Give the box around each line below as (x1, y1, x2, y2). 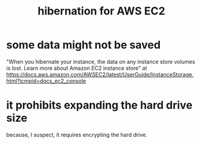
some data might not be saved (6, 38, 161, 52)
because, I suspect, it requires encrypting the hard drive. (6, 131, 148, 138)
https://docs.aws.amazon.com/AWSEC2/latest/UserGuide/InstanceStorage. (6, 70, 194, 78)
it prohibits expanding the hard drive (6, 98, 193, 112)
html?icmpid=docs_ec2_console (6, 77, 86, 84)
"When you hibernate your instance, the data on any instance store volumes (6, 58, 196, 65)
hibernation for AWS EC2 (37, 4, 165, 18)
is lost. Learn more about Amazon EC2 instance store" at (6, 64, 147, 72)
